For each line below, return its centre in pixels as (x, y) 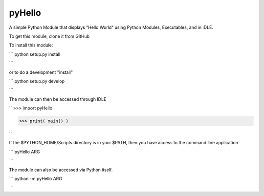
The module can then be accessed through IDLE (58, 99)
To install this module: (31, 45)
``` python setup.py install (35, 54)
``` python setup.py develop (37, 81)
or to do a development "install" (41, 72)
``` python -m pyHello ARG (35, 178)
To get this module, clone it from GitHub (49, 36)
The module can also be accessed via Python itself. (61, 170)
